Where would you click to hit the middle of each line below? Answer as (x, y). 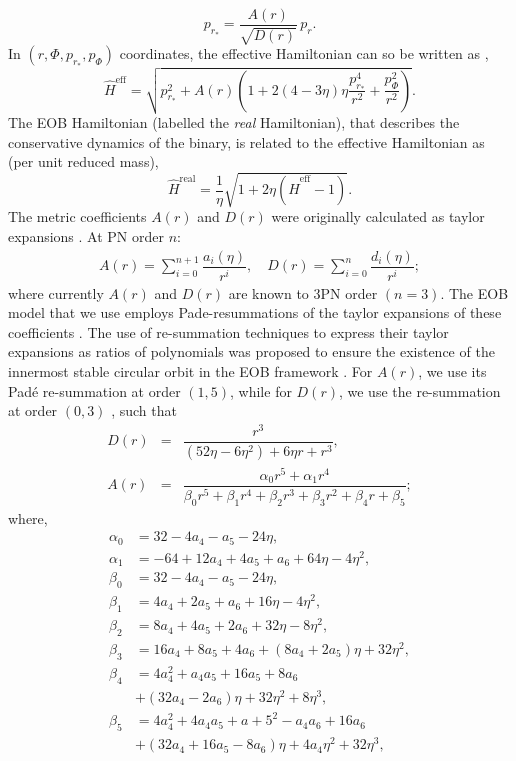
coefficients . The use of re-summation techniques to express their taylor (228, 331)
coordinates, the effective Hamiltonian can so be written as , (304, 53)
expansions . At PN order (86, 236)
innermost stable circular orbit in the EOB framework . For (190, 370)
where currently (56, 292)
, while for (261, 390)
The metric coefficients (77, 216)
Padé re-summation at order (94, 390)
